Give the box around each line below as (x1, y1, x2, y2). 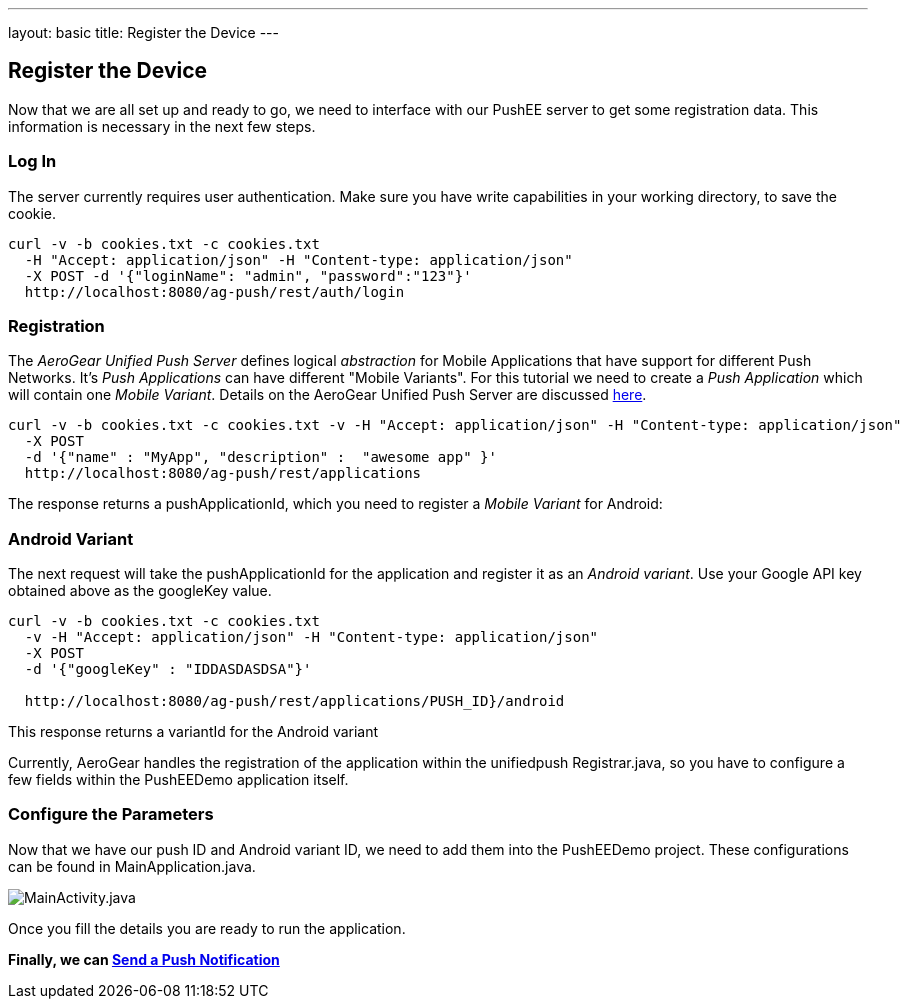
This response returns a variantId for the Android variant (8, 723, 379, 741)
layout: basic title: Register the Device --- (8, 24, 279, 41)
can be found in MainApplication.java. (8, 857, 256, 875)
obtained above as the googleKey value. (8, 582, 272, 600)
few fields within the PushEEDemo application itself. (8, 771, 349, 789)
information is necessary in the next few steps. (8, 117, 316, 135)
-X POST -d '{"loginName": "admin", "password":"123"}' (24, 267, 472, 284)
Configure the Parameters (8, 804, 214, 825)
